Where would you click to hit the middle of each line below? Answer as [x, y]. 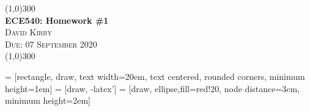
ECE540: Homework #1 [57, 20]
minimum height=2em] [48, 100]
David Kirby [28, 32]
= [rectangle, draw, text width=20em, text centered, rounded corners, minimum [155, 76]
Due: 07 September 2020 [51, 44]
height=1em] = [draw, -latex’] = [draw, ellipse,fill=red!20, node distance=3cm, [153, 88]
